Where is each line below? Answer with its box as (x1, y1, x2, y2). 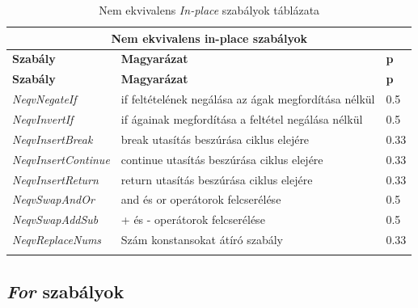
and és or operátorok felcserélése (120, 191, 281, 208)
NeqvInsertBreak (12, 130, 93, 147)
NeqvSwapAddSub (12, 211, 99, 228)
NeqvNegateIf (12, 91, 77, 108)
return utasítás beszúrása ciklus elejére (120, 171, 313, 188)
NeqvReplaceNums (12, 231, 102, 248)
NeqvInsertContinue (12, 150, 110, 167)
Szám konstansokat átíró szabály (120, 231, 283, 248)
